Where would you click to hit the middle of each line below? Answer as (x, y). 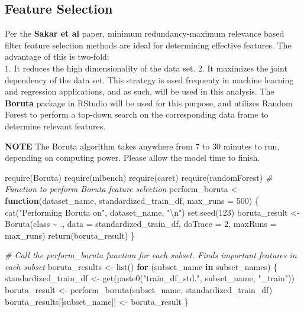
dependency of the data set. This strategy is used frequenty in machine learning (149, 79)
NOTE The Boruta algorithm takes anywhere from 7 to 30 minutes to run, (142, 146)
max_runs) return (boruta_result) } (70, 235)
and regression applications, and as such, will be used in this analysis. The (140, 91)
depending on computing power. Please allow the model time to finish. (132, 157)
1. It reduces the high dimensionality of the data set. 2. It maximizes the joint (146, 68)
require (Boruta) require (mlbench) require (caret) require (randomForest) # (139, 177)
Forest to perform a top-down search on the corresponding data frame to (137, 114)
